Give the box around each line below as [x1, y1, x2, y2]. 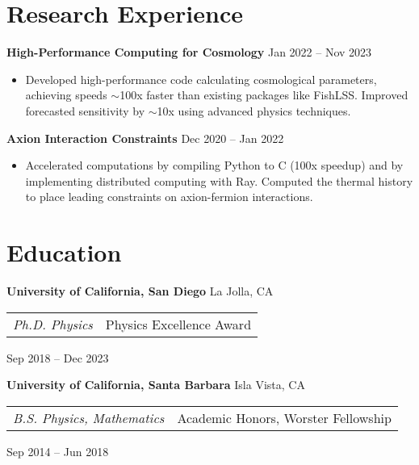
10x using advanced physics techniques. [157, 102, 351, 119]
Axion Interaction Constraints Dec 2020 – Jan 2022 [6, 129, 284, 146]
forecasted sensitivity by [25, 102, 145, 119]
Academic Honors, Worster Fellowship [177, 408, 392, 427]
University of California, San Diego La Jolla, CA [6, 283, 274, 299]
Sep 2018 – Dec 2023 [6, 349, 109, 366]
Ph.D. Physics [13, 314, 93, 333]
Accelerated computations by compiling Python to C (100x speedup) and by [25, 157, 404, 174]
